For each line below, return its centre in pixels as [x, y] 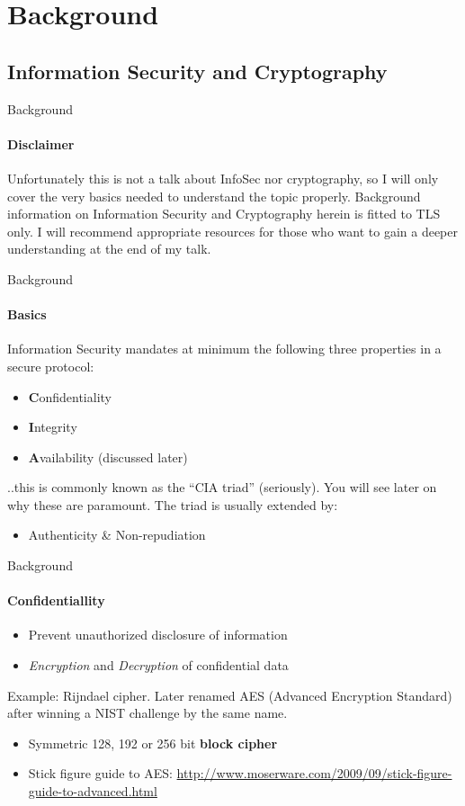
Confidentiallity [56, 600]
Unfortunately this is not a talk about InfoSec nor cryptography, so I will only [223, 178]
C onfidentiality [70, 396]
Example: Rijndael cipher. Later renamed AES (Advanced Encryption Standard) [230, 695]
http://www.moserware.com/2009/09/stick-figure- [314, 773]
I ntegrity [53, 427]
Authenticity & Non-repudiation [117, 535]
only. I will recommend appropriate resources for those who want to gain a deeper [232, 231]
